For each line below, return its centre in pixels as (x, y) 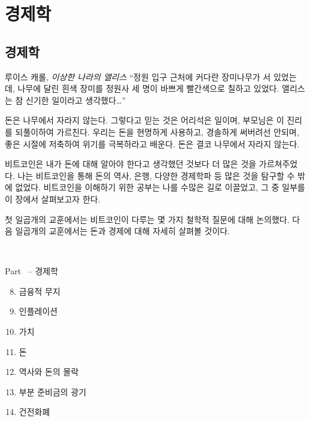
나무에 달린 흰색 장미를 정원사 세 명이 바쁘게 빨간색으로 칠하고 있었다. (148, 88)
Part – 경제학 (32, 271)
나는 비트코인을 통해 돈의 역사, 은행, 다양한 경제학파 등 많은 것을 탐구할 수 (156, 175)
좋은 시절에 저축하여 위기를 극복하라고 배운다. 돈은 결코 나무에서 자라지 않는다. (152, 143)
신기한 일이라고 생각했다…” (76, 100)
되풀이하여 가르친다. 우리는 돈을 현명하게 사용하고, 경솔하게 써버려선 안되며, (157, 131)
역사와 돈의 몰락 (49, 372)
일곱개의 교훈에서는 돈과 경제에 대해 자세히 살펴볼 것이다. (123, 231)
